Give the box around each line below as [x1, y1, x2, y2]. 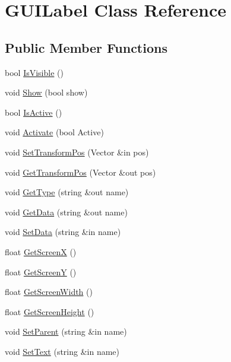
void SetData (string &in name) [5, 226, 121, 238]
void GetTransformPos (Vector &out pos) [5, 166, 156, 178]
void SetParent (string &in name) [5, 325, 127, 338]
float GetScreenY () [5, 265, 77, 278]
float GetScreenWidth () [5, 285, 93, 298]
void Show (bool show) [5, 86, 88, 99]
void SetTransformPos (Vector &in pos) [5, 145, 149, 158]
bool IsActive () [5, 106, 62, 118]
